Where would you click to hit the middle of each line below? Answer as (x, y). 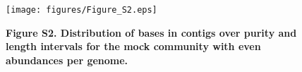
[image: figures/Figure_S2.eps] (81, 10)
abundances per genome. (67, 60)
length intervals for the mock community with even (133, 46)
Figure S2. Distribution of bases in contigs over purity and (151, 32)
